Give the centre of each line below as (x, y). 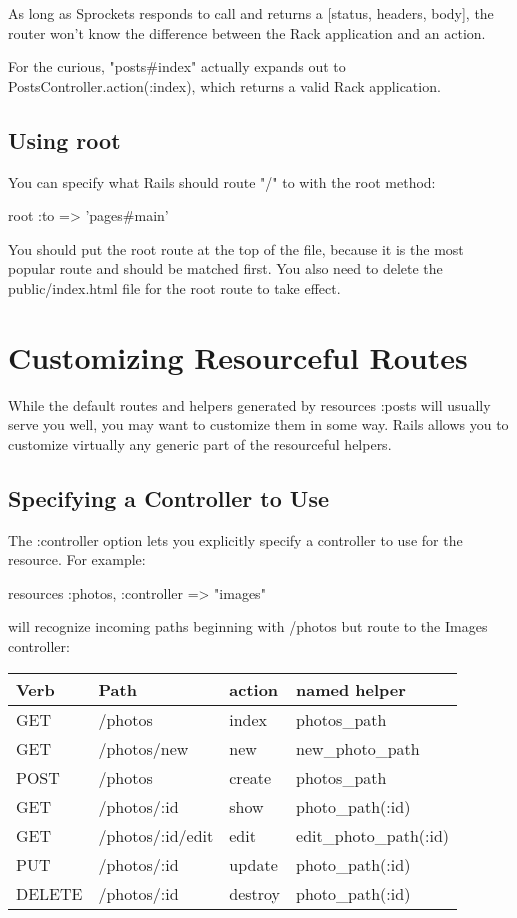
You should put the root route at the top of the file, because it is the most (236, 248)
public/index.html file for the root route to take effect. (174, 287)
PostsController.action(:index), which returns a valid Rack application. (224, 85)
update (253, 864)
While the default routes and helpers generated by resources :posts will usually (249, 404)
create (250, 777)
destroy (255, 893)
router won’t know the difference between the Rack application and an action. (247, 32)
